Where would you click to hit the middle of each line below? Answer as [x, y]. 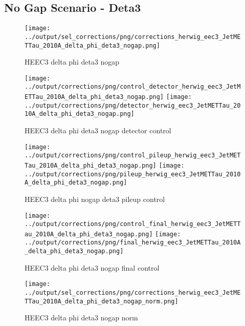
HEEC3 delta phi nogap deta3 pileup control [95, 199]
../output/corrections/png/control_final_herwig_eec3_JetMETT [133, 224]
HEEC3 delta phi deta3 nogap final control [92, 267]
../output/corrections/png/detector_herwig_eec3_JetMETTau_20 [133, 105]
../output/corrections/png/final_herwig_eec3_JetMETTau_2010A [133, 243]
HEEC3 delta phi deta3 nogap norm [81, 318]
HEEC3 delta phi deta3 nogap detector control [98, 130]
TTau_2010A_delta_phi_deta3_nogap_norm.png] [102, 301]
